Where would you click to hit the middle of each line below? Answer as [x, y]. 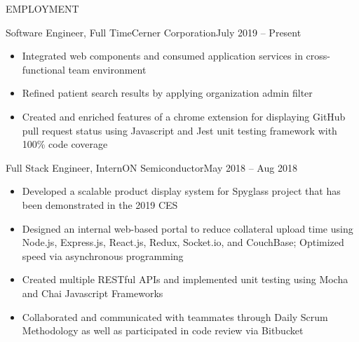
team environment [107, 69]
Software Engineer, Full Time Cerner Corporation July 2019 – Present [154, 32]
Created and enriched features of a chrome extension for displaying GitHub [184, 116]
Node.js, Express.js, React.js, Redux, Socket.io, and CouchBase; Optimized [183, 242]
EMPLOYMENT [42, 8]
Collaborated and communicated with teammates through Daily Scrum [175, 316]
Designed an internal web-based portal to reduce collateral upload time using [188, 228]
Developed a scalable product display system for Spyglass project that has [181, 191]
